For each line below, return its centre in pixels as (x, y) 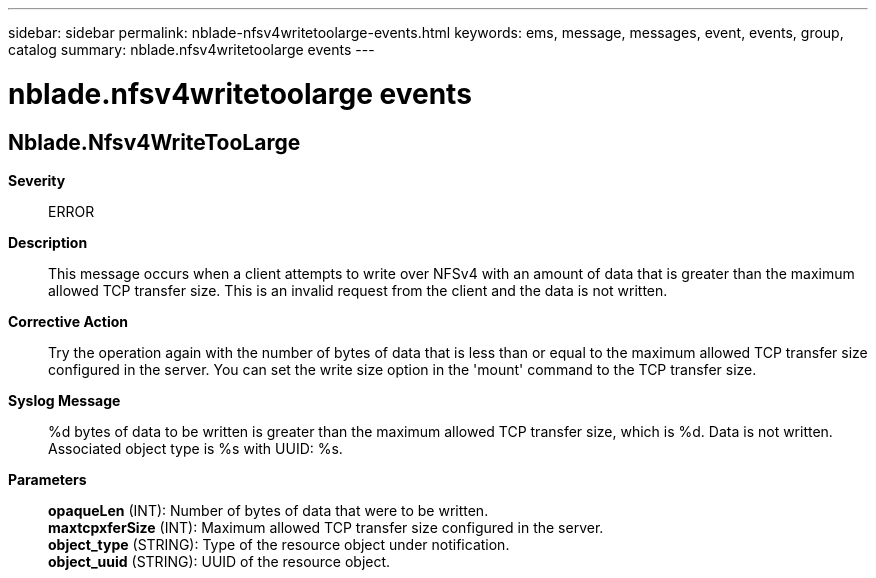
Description (48, 242)
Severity (37, 180)
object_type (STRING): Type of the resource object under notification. (279, 544)
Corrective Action (68, 321)
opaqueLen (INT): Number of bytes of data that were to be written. (268, 510)
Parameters (47, 479)
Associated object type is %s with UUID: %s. (195, 448)
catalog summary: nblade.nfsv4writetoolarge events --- (191, 49)
